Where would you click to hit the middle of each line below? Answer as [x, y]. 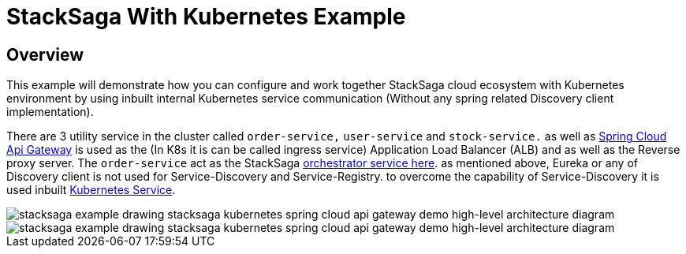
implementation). [50, 112]
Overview [45, 54]
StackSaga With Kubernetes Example [206, 17]
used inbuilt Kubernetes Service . [91, 190]
